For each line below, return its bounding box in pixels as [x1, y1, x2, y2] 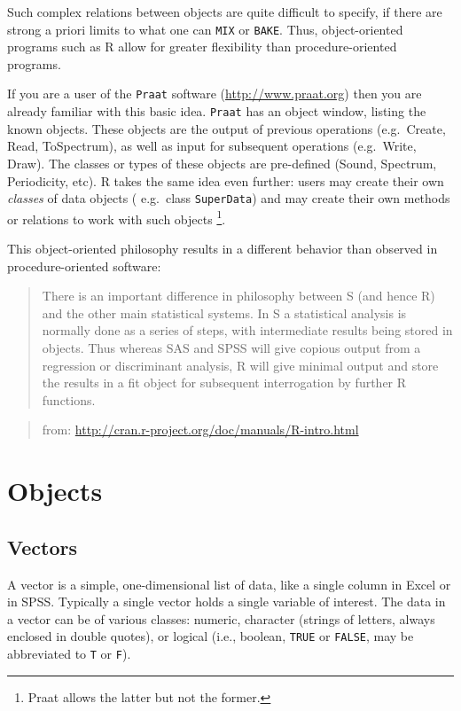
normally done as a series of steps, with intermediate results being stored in [42, 321, 453, 340]
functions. [42, 390, 96, 409]
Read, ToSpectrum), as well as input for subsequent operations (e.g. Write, [7, 137, 417, 155]
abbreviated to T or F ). [7, 644, 131, 662]
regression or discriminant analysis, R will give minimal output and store [42, 355, 439, 374]
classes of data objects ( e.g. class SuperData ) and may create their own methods [7, 189, 450, 207]
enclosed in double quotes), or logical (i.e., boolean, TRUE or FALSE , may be [7, 627, 414, 645]
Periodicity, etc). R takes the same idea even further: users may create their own [7, 171, 444, 190]
